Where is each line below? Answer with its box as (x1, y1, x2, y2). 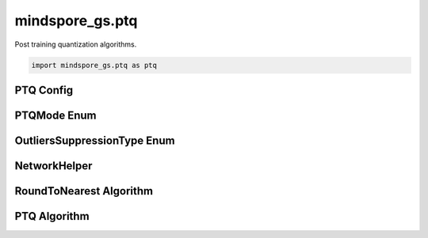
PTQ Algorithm (14, 210, 90, 223)
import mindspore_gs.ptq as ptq (31, 60, 158, 70)
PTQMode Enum (14, 108, 97, 122)
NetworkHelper (14, 159, 93, 172)
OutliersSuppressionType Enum (14, 134, 175, 147)
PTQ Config (14, 83, 74, 96)
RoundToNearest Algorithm (14, 184, 154, 198)
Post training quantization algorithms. (14, 40, 137, 49)
